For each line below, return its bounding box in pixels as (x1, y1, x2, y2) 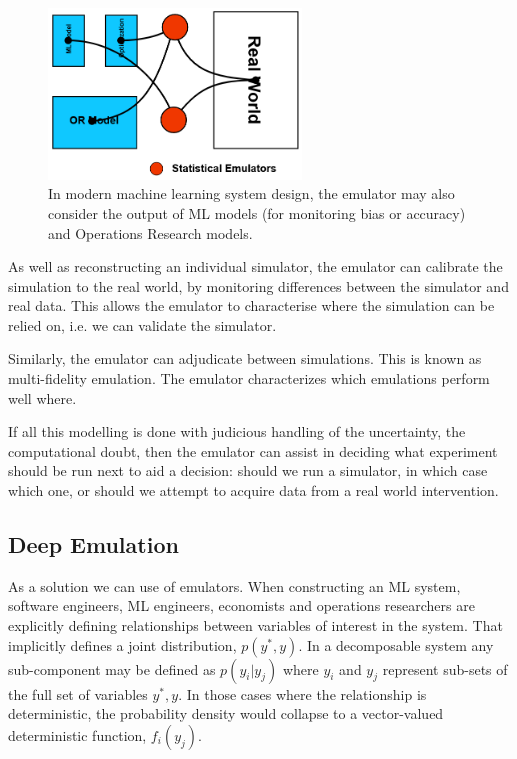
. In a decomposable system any (298, 634, 494, 655)
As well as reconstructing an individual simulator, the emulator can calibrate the (8, 256, 503, 277)
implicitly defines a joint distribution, (8, 634, 237, 655)
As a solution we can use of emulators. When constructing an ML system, (8, 575, 461, 596)
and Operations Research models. (48, 222, 253, 243)
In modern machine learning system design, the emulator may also (48, 183, 455, 204)
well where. (8, 387, 77, 408)
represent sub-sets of (382, 658, 508, 679)
